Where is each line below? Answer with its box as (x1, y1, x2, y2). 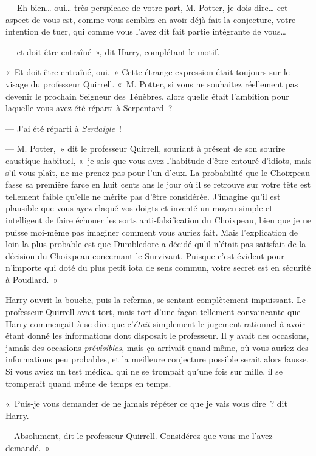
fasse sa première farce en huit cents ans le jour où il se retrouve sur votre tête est (5, 178, 311, 191)
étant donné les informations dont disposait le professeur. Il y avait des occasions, (5, 329, 309, 342)
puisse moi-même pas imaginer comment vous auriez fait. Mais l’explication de (5, 225, 298, 238)
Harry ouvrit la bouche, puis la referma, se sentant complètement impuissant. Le (5, 293, 306, 306)
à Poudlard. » (5, 273, 58, 285)
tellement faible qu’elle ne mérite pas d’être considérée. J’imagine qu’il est (5, 189, 281, 202)
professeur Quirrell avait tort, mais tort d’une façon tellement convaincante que (5, 305, 301, 318)
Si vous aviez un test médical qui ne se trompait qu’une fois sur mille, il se (5, 365, 283, 378)
